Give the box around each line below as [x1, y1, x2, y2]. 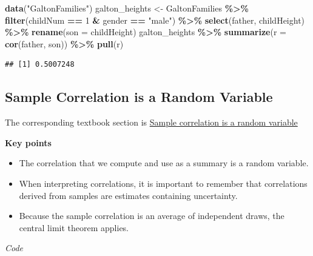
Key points [5, 136, 52, 149]
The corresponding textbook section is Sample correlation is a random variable [5, 116, 298, 129]
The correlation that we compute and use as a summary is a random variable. [19, 157, 309, 169]
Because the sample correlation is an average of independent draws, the [19, 209, 284, 222]
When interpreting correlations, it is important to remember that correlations [19, 177, 308, 189]
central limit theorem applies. [19, 221, 129, 234]
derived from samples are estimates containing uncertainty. [19, 189, 238, 201]
